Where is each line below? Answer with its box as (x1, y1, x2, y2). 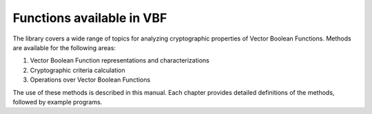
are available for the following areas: (12, 43, 116, 52)
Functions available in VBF (12, 10, 167, 25)
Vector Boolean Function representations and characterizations (30, 56, 209, 65)
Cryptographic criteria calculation (30, 66, 125, 74)
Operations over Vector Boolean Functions (30, 76, 151, 84)
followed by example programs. (12, 98, 103, 106)
